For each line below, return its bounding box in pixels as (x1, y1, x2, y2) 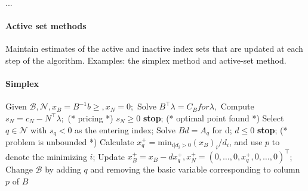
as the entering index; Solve (75, 123, 175, 136)
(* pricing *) (67, 111, 113, 124)
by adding (45, 163, 81, 176)
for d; (212, 123, 232, 136)
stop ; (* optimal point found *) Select (143, 111, 284, 124)
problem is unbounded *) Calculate (5, 136, 134, 148)
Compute (220, 100, 254, 112)
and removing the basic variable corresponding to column (90, 163, 300, 176)
